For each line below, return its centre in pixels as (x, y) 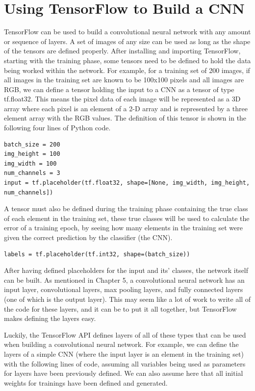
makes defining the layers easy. (50, 318)
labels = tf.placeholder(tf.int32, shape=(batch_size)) (97, 254)
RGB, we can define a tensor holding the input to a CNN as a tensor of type (119, 89)
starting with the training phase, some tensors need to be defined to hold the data (127, 60)
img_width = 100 (30, 163)
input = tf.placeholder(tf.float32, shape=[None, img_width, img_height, (127, 183)
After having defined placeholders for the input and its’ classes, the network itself (126, 270)
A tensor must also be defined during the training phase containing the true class (126, 208)
